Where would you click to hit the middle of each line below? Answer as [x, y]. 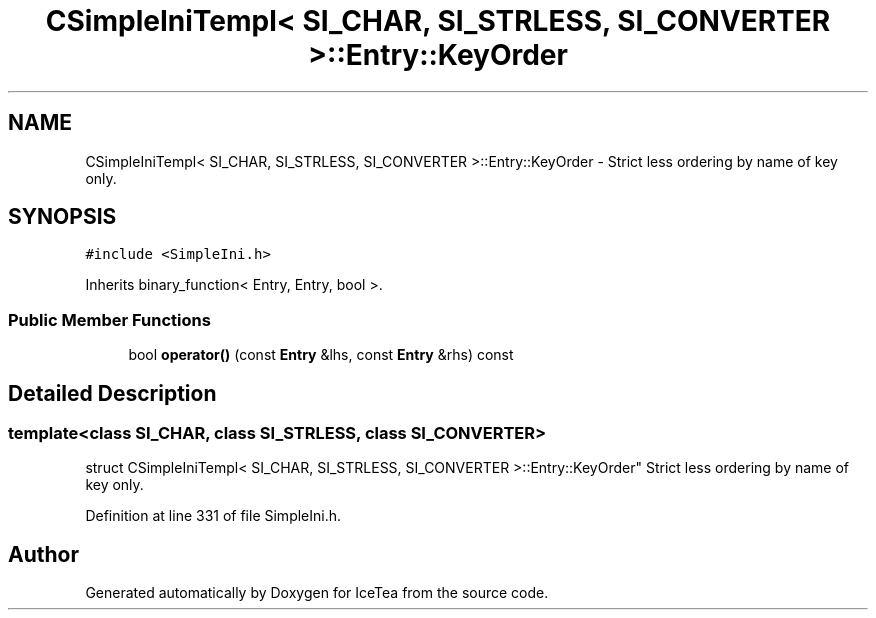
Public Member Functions [109, 319]
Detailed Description [112, 393]
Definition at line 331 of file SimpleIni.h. [213, 516]
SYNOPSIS [62, 217]
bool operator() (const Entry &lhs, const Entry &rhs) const [321, 355]
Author [43, 554]
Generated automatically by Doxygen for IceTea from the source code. [317, 593]
